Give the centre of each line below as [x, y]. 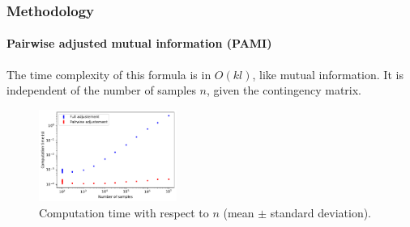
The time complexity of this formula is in [109, 74]
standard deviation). [321, 212]
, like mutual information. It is [328, 74]
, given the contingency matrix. [284, 90]
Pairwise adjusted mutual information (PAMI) [139, 43]
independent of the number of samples [101, 90]
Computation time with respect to [124, 212]
